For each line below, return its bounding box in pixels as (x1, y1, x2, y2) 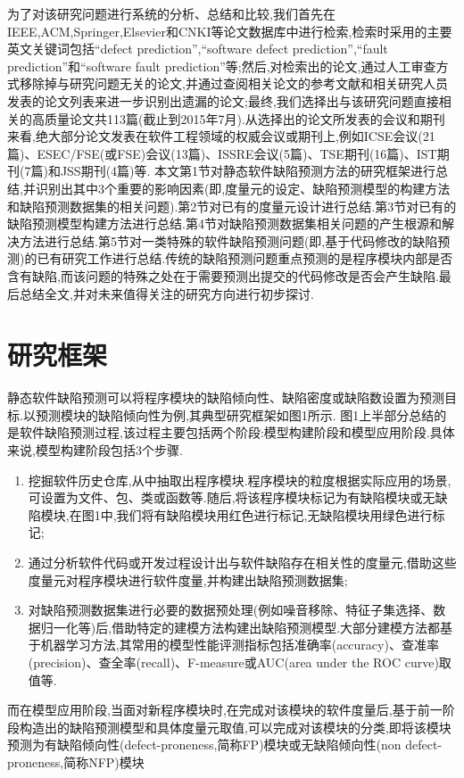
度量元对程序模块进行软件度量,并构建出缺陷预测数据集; (28, 570, 348, 589)
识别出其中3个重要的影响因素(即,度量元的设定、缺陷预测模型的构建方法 (35, 178, 451, 197)
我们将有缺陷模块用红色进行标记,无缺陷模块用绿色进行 (116, 505, 433, 524)
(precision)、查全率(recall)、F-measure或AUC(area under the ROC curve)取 (28, 652, 452, 671)
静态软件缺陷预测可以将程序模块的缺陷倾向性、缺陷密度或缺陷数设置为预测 (7, 388, 444, 407)
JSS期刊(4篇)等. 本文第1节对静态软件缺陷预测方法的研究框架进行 (60, 161, 436, 180)
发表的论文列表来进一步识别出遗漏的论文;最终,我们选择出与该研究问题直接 (7, 91, 439, 110)
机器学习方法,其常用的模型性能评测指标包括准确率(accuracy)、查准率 (40, 635, 439, 654)
